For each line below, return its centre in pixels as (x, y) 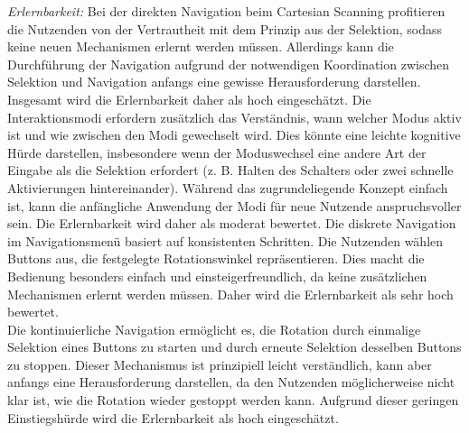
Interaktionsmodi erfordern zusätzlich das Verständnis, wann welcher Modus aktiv (234, 117)
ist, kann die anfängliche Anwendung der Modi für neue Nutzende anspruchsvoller (234, 205)
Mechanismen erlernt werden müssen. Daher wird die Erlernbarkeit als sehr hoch (230, 294)
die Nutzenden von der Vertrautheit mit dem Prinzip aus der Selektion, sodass (225, 28)
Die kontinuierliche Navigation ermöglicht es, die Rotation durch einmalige (214, 329)
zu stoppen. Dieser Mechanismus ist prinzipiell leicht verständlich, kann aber (220, 364)
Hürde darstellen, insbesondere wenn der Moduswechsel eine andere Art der (217, 152)
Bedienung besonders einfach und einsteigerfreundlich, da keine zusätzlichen (217, 276)
